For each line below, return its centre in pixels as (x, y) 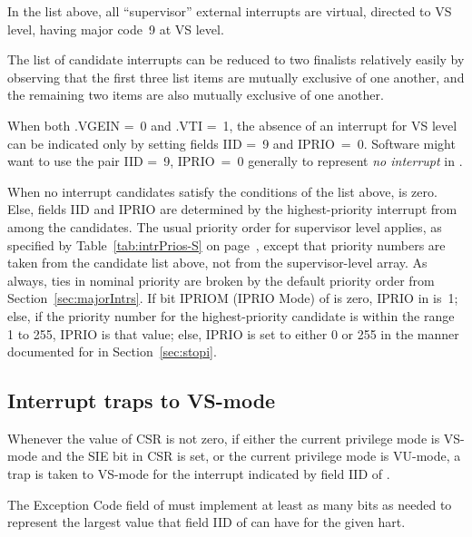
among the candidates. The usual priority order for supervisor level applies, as (225, 226)
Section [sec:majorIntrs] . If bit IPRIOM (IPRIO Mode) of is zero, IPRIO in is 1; (233, 298)
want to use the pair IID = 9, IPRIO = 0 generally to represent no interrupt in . (235, 161)
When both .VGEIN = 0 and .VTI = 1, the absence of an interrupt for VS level (232, 125)
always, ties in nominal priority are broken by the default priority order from (221, 280)
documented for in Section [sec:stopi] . (112, 351)
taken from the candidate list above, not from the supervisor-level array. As (217, 263)
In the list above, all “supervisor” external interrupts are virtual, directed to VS (230, 11)
